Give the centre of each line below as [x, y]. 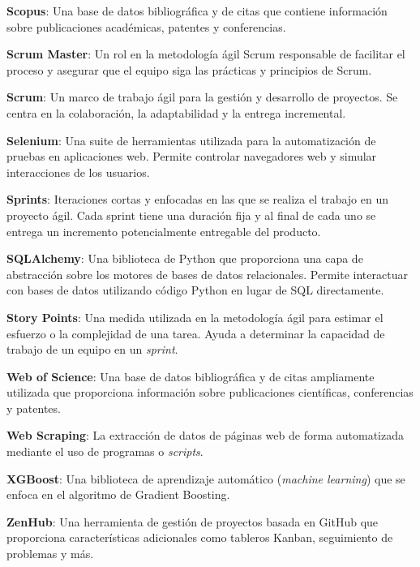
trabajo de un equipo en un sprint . [92, 349]
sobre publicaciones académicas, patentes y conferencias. [146, 26]
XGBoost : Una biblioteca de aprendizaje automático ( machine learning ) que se [206, 478]
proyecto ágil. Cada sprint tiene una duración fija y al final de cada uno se [191, 215]
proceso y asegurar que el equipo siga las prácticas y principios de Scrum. [189, 69]
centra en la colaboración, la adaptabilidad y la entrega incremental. [176, 112]
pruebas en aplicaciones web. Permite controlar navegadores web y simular [192, 156]
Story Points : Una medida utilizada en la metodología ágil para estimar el [195, 317]
